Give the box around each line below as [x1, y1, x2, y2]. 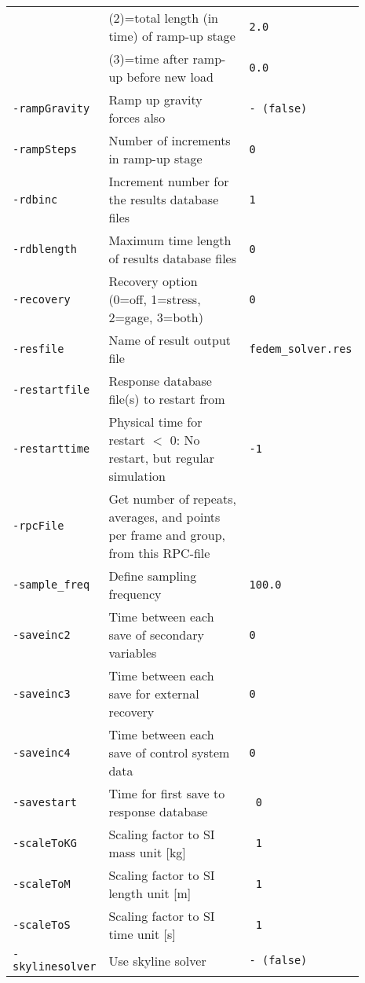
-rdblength [13, 243, 77, 255]
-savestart [13, 796, 77, 809]
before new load [126, 68, 214, 86]
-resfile [13, 343, 64, 355]
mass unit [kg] [108, 843, 186, 861]
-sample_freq [13, 578, 90, 591]
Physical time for [108, 413, 203, 431]
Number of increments [108, 131, 231, 149]
